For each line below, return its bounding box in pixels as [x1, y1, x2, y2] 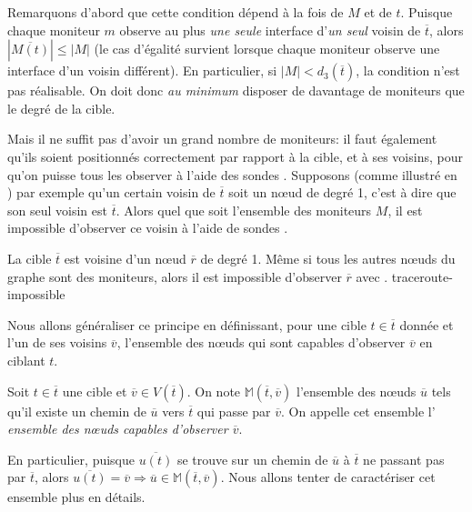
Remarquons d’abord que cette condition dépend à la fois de [7, 3, 344, 21]
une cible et [62, 381, 127, 400]
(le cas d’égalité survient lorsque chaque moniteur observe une [94, 39, 440, 58]
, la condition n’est [356, 61, 460, 80]
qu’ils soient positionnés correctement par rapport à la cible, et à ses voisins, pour [7, 146, 463, 166]
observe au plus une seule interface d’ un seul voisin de [119, 20, 421, 39]
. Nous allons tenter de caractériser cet [220, 467, 436, 487]
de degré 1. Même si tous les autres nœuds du [200, 248, 456, 267]
